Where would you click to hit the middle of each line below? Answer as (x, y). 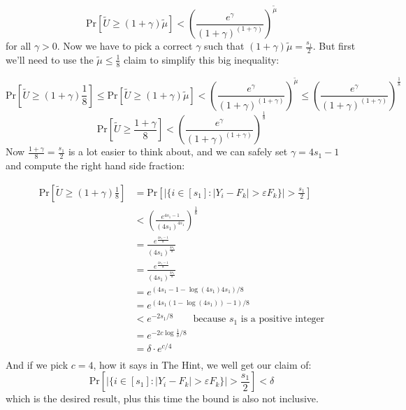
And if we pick (37, 364)
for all (19, 46)
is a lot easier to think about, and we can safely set (178, 151)
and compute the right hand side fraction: (95, 165)
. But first (334, 46)
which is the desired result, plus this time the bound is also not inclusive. (162, 398)
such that (224, 46)
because (210, 319)
